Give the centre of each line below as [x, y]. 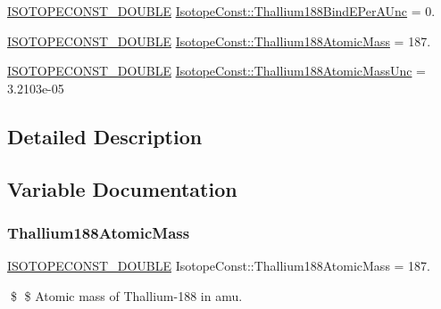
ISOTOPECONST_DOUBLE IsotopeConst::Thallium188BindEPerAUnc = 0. [221, 11]
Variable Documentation [122, 188]
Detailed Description [105, 136]
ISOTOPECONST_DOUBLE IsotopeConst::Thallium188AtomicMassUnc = [216, 71]
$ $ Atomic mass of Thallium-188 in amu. [126, 295]
